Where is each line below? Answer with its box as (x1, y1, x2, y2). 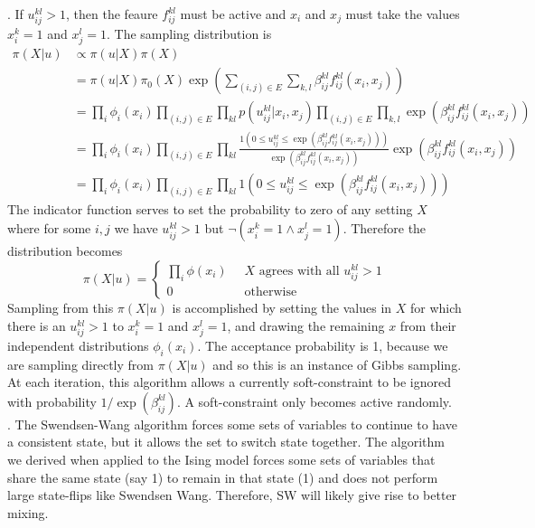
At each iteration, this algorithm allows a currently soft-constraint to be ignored (7, 372, 451, 391)
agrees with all (258, 264, 340, 278)
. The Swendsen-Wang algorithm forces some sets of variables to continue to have (7, 414, 457, 433)
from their (399, 316, 456, 335)
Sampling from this (7, 298, 114, 316)
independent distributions (7, 335, 149, 354)
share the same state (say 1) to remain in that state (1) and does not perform (7, 467, 438, 486)
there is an (7, 316, 66, 335)
